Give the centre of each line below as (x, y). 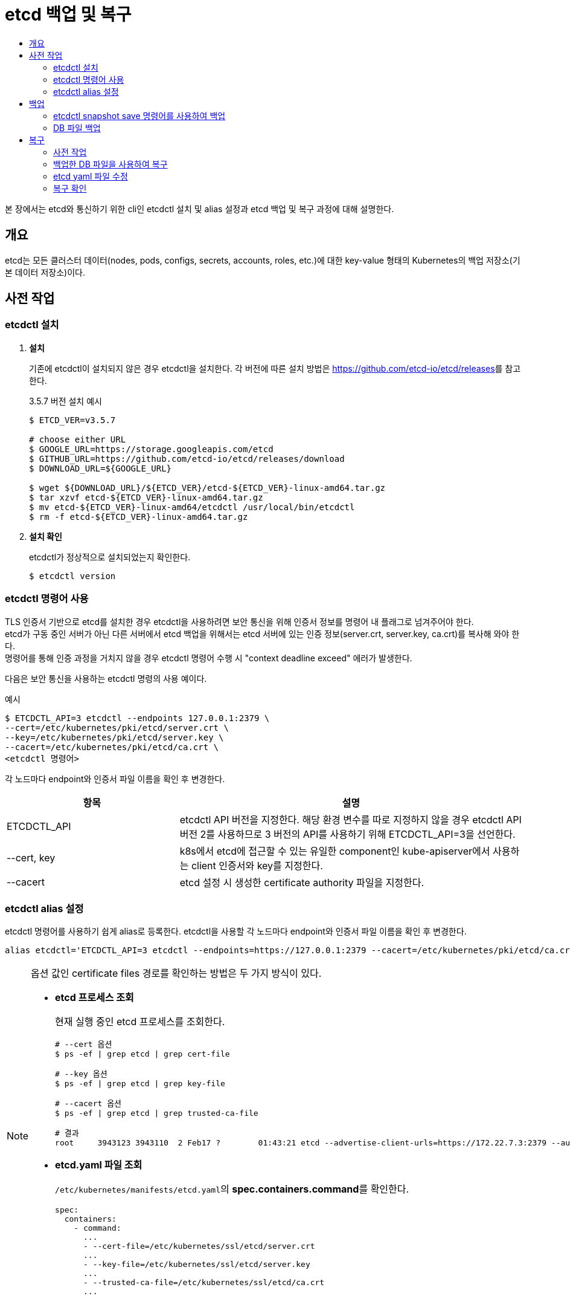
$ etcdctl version (72, 576)
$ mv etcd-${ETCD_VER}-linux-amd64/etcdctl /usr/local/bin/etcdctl (192, 507)
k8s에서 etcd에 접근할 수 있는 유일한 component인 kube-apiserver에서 (335, 851)
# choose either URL (78, 439)
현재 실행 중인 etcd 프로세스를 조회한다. (140, 1022)
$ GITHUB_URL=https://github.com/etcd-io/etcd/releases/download (187, 458)
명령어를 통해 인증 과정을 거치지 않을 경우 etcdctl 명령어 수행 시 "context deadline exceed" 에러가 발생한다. (209, 658)
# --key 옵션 (81, 1074)
